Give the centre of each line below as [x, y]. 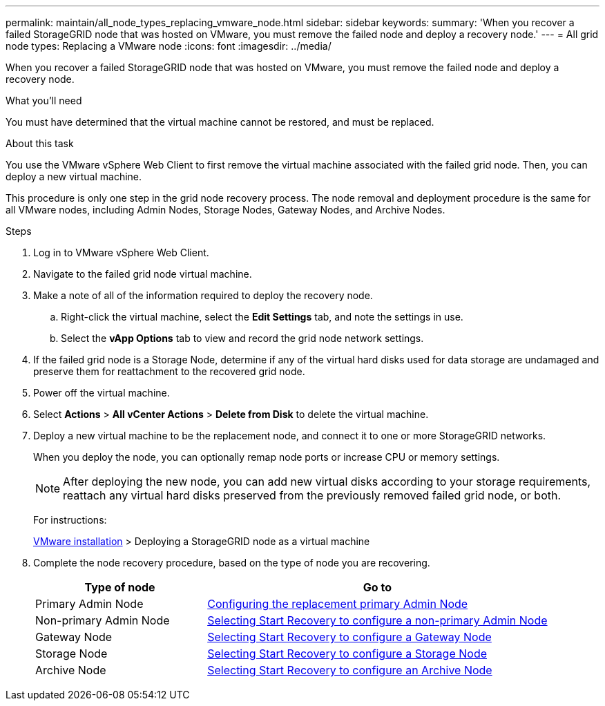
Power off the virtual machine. [102, 393]
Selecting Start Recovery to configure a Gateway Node [349, 637]
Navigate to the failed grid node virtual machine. [143, 274]
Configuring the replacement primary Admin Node [338, 604]
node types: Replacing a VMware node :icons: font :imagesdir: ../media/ [169, 46]
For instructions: [70, 520]
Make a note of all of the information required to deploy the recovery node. [203, 295]
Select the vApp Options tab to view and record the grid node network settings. [242, 338]
